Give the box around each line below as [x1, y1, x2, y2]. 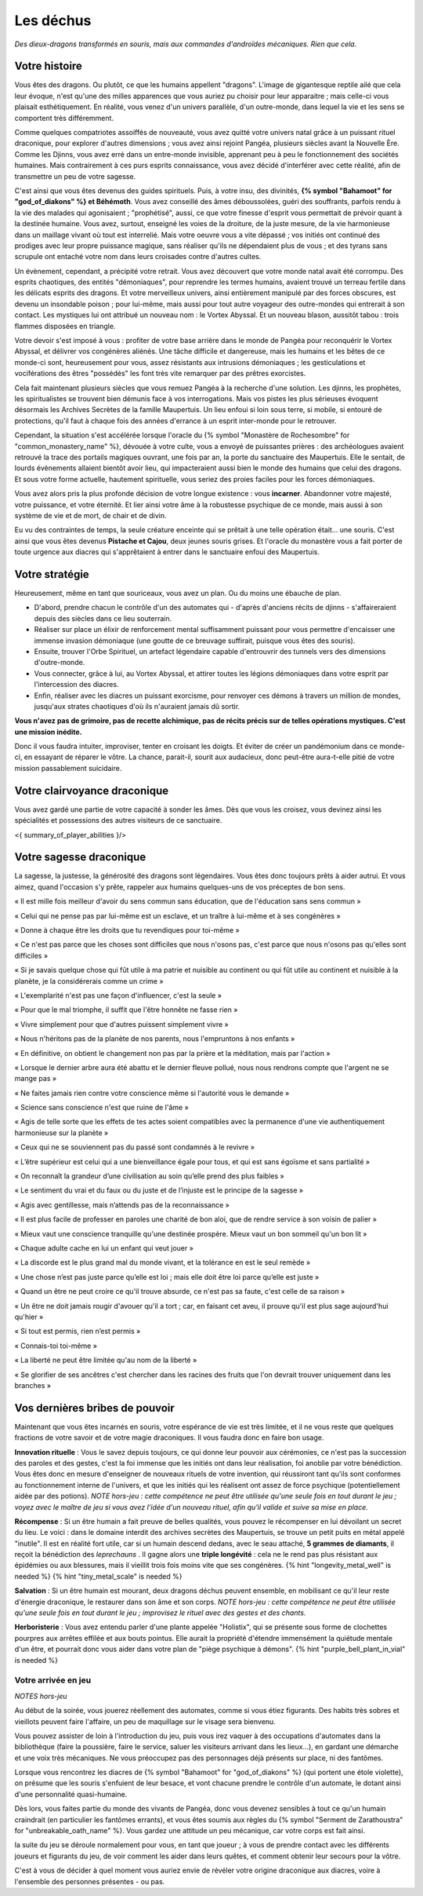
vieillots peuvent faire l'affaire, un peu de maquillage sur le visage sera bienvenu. [14, 1716, 276, 1726]
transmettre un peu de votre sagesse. [14, 171, 136, 181]
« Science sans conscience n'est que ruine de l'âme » [14, 1103, 190, 1112]
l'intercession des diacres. [34, 680, 119, 689]
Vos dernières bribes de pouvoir [14, 1401, 175, 1415]
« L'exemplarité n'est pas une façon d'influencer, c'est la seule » [14, 990, 222, 1000]
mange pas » [14, 1074, 57, 1083]
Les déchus [14, 12, 92, 29]
